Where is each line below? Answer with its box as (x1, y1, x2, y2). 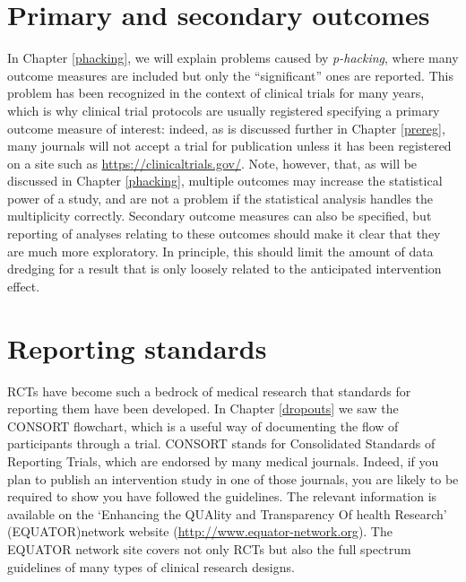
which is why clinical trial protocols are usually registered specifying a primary (7, 100, 440, 119)
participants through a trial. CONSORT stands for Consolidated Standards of (7, 434, 436, 453)
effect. (7, 276, 40, 295)
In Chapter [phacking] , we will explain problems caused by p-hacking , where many (7, 48, 459, 67)
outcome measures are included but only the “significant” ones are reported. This (7, 65, 453, 84)
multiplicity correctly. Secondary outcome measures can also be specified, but (7, 206, 432, 225)
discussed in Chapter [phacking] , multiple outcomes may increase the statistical (7, 171, 443, 190)
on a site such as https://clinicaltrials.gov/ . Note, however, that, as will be (7, 153, 418, 172)
